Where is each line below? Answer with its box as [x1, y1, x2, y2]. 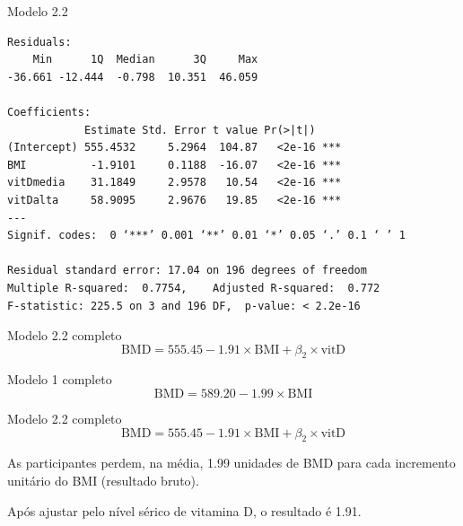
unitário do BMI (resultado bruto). [7, 471, 199, 490]
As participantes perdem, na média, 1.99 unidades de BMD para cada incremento [7, 453, 456, 472]
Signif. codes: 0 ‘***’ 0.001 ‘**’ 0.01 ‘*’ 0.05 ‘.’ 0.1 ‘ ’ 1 [7, 229, 406, 242]
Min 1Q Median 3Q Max [32, 53, 258, 66]
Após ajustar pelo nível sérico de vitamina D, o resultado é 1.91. [7, 501, 362, 520]
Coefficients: [7, 105, 92, 118]
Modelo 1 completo [7, 370, 112, 389]
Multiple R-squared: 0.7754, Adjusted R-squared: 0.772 [7, 281, 380, 294]
